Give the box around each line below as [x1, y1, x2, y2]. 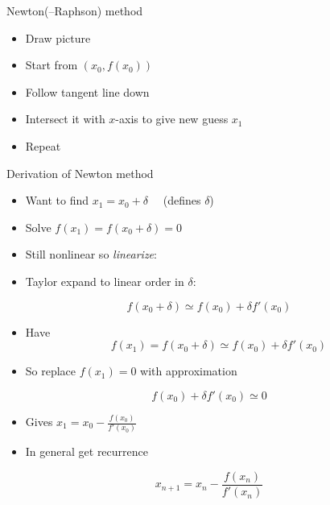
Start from [25, 56, 78, 73]
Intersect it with [25, 110, 105, 127]
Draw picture [25, 29, 91, 46]
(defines [163, 192, 201, 209]
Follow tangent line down [25, 83, 150, 100]
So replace [25, 362, 76, 379]
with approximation [140, 362, 237, 379]
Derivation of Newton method [6, 164, 154, 181]
